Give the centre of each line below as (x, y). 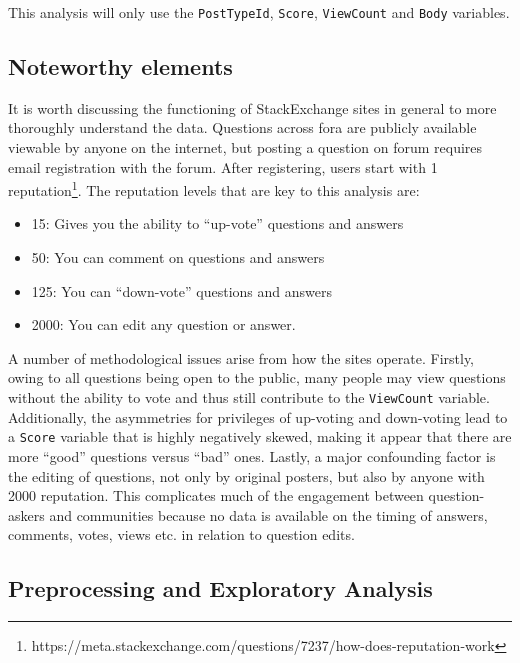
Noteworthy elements (120, 66)
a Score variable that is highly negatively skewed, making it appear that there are (260, 436)
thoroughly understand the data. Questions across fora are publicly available (242, 127)
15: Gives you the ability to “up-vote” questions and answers (217, 223)
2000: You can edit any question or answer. (163, 324)
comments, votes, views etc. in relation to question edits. (181, 534)
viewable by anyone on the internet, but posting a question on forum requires (245, 147)
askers (26, 514)
